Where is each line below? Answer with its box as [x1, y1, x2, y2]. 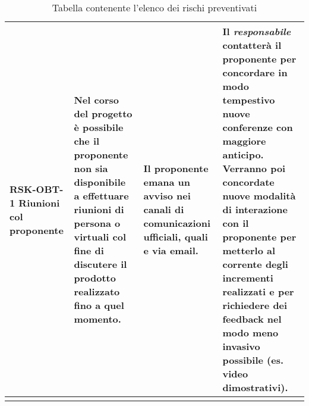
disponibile [74, 175, 126, 189]
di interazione [222, 202, 288, 216]
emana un [143, 175, 190, 189]
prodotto [74, 271, 116, 285]
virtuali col [74, 230, 127, 243]
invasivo [222, 339, 260, 353]
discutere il [74, 257, 127, 271]
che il [74, 134, 100, 148]
